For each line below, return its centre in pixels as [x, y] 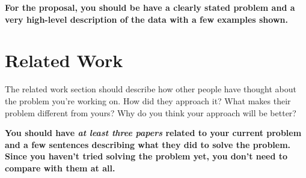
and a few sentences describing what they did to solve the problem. [148, 144]
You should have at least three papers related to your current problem [153, 133]
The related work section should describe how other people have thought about [151, 89]
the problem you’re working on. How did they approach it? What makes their [148, 100]
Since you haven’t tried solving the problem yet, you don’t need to [146, 156]
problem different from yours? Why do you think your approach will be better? [151, 112]
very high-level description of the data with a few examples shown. [146, 19]
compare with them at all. [60, 168]
